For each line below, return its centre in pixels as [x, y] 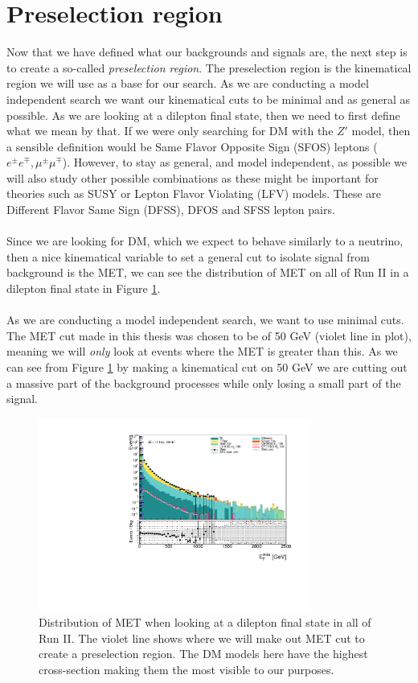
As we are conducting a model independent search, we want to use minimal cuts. [205, 320]
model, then [381, 131]
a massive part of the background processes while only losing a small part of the [204, 383]
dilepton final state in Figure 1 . [84, 288]
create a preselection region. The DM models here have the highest [203, 654]
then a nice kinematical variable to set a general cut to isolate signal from [188, 256]
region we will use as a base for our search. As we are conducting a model [188, 83]
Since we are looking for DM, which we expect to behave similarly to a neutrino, [205, 241]
